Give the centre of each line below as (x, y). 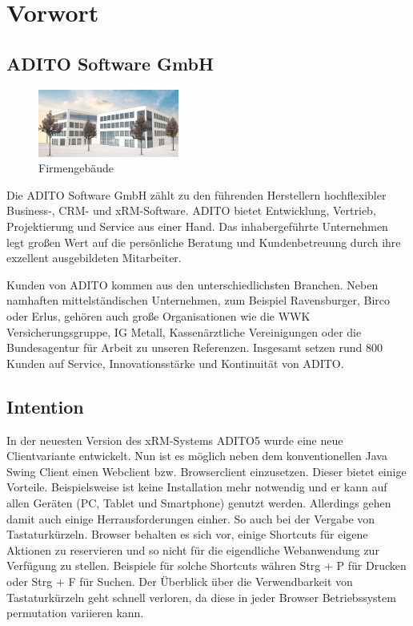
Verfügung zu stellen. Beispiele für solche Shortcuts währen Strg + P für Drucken (206, 565)
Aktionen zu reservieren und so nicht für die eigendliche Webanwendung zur (193, 549)
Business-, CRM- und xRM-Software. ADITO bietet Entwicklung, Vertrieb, (191, 210)
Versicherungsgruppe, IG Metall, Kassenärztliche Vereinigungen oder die (184, 331)
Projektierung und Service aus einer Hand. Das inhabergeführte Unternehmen (197, 226)
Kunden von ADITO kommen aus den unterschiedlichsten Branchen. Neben (192, 284)
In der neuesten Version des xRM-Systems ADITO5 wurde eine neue (175, 440)
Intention (45, 406)
